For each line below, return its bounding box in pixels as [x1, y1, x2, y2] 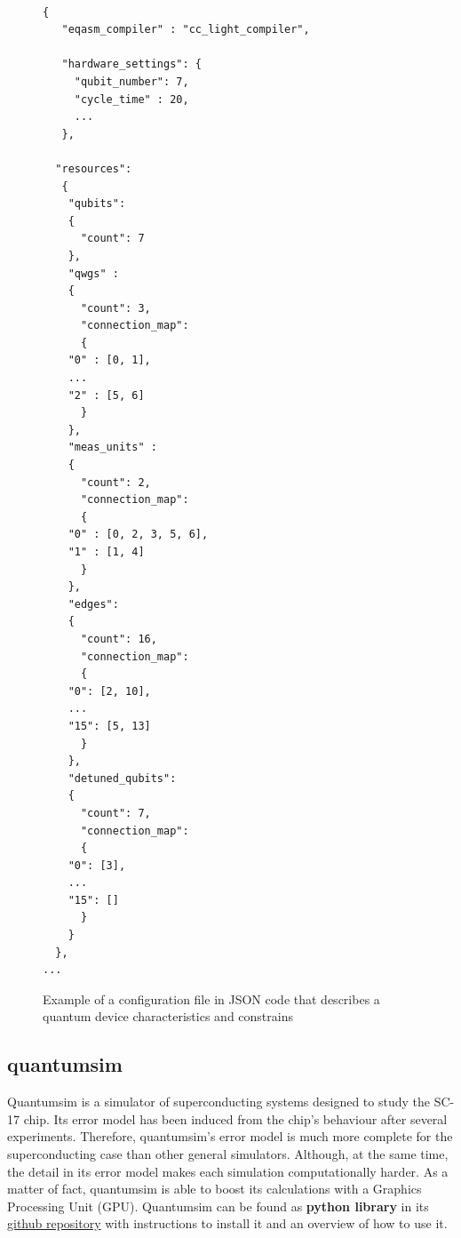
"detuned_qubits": [68, 771, 177, 785]
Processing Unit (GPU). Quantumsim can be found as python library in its [7, 1196, 429, 1215]
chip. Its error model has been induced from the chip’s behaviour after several [23, 1109, 448, 1128]
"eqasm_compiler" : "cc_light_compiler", [61, 23, 310, 36]
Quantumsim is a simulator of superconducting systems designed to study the [7, 1092, 430, 1111]
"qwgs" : [68, 267, 119, 280]
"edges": [68, 597, 119, 611]
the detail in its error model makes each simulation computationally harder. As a [7, 1162, 449, 1180]
